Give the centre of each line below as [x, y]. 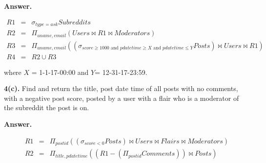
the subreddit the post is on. [47, 107]
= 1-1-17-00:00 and [60, 72]
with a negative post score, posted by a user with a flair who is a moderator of [122, 98]
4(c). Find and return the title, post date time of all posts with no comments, [121, 88]
